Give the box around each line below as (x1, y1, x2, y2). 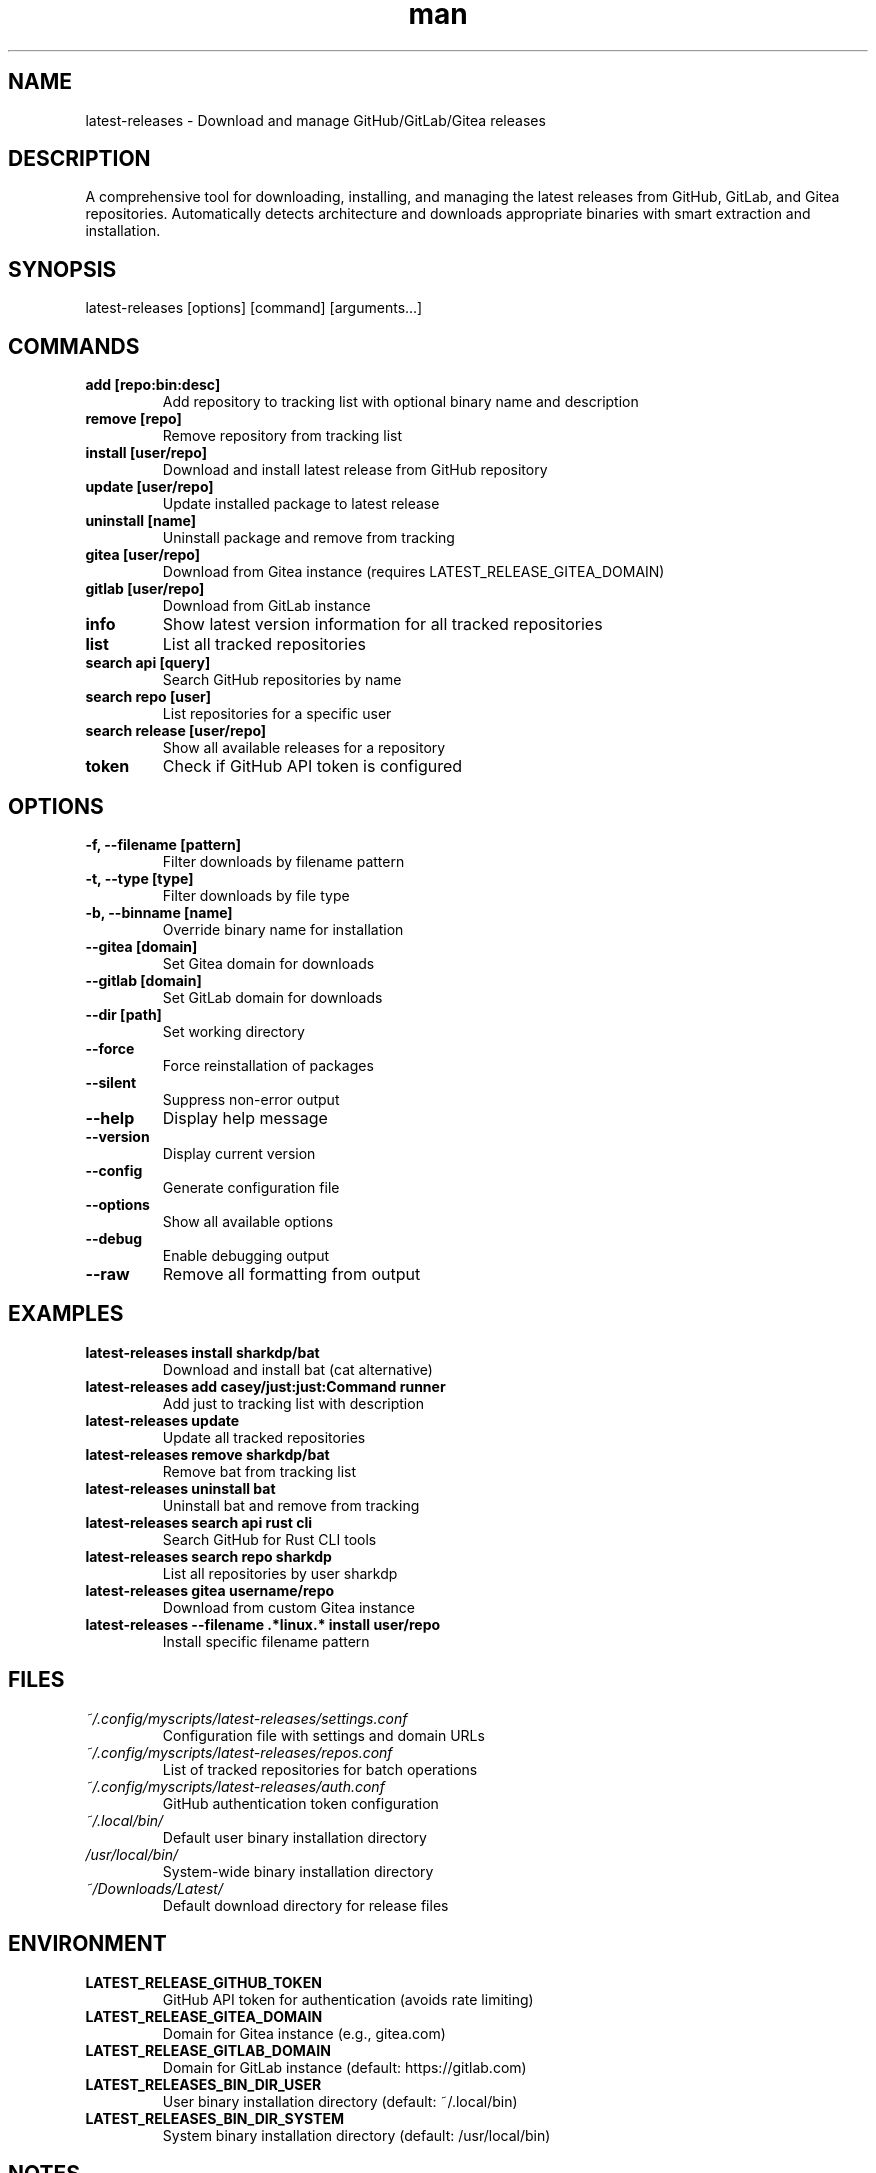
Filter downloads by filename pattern (162, 852, 405, 870)
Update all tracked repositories (162, 1428, 366, 1446)
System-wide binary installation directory (162, 1862, 434, 1880)
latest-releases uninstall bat (85, 1479, 276, 1497)
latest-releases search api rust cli (85, 1513, 313, 1531)
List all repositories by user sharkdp (162, 1564, 398, 1582)
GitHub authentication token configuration (162, 1794, 439, 1812)
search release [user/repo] (85, 722, 267, 740)
